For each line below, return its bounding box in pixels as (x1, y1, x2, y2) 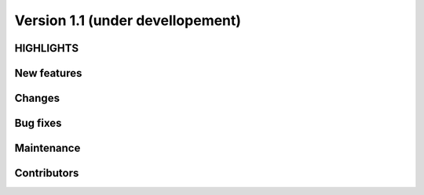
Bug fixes (14, 117, 62, 130)
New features (14, 67, 82, 80)
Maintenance (14, 142, 81, 155)
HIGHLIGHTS (14, 42, 79, 55)
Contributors (14, 167, 79, 180)
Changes (14, 92, 60, 105)
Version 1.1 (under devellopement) (14, 12, 242, 29)
